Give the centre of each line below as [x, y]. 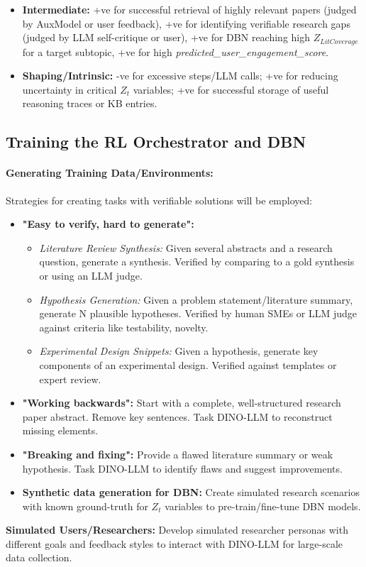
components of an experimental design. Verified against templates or [188, 364]
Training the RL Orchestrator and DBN [156, 142]
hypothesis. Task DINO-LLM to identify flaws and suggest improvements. [182, 468]
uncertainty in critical [70, 89]
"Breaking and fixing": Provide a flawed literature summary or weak [178, 454]
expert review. [70, 379]
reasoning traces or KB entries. [90, 103]
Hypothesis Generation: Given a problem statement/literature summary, [196, 299]
